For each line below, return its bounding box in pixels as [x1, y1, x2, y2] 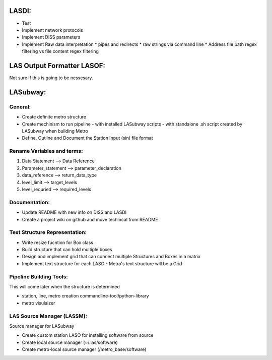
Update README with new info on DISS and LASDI [22, 209, 127, 215]
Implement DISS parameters [22, 34, 81, 40]
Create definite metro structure [22, 114, 87, 120]
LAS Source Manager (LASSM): [9, 313, 88, 320]
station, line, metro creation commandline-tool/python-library [22, 293, 149, 299]
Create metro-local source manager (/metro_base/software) [22, 346, 147, 352]
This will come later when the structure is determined [9, 284, 120, 289]
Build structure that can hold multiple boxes [22, 247, 112, 253]
